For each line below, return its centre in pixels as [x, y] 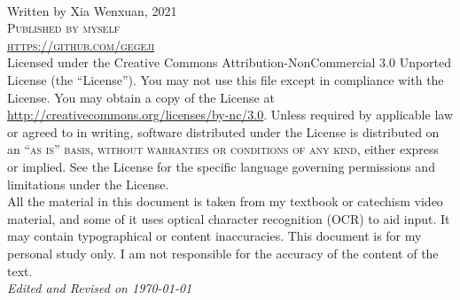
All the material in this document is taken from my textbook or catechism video [225, 201]
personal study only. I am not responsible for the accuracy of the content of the [223, 253]
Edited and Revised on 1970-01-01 [100, 288]
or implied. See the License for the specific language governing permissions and [221, 166]
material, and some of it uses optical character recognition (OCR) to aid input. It [229, 218]
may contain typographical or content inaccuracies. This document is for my [214, 236]
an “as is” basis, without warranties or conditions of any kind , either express [223, 149]
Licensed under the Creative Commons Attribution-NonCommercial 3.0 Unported [230, 62]
